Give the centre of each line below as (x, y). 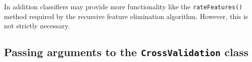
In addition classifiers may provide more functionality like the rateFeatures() (123, 6)
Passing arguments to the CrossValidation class (126, 52)
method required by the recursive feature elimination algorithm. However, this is (126, 16)
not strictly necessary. (37, 26)
